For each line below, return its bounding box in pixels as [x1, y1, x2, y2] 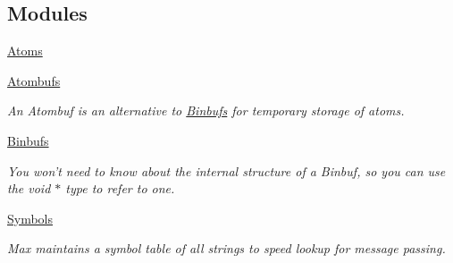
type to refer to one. [65, 179, 175, 198]
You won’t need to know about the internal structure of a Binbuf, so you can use [7, 161, 446, 180]
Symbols [7, 208, 54, 227]
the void [7, 179, 51, 198]
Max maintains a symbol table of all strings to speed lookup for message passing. [7, 239, 446, 258]
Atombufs [7, 71, 61, 89]
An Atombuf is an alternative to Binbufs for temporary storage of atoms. [7, 101, 405, 120]
